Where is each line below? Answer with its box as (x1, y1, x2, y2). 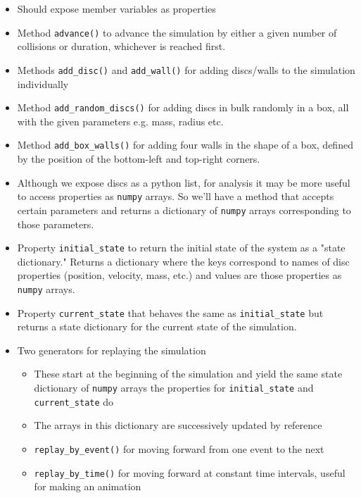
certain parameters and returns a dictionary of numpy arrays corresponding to (17, 202, 351, 217)
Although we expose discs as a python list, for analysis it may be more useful (17, 175, 350, 189)
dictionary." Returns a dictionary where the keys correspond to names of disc (17, 254, 350, 268)
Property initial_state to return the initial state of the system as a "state (17, 240, 346, 255)
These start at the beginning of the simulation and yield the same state (34, 366, 343, 381)
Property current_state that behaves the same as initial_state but (17, 305, 324, 320)
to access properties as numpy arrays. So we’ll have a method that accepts (17, 189, 334, 204)
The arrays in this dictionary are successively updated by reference (34, 418, 322, 432)
